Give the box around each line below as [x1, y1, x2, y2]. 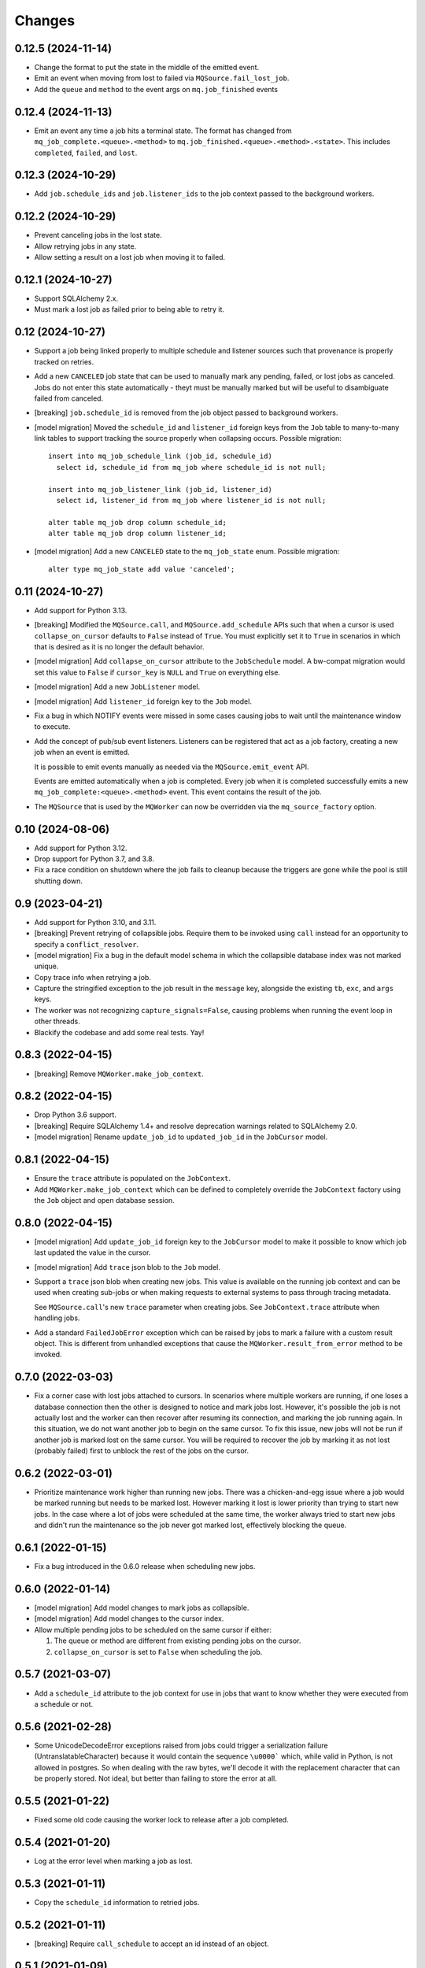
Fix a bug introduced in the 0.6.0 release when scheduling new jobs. [34, 1562, 256, 1571]
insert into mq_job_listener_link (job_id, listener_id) [48, 485, 273, 494]
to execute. [34, 722, 71, 731]
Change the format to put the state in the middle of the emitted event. [34, 63, 260, 72]
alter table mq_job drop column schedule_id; [48, 518, 227, 527]
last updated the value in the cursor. [34, 1248, 151, 1257]
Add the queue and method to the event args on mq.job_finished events [34, 84, 279, 94]
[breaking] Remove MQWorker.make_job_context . [34, 1069, 204, 1078]
